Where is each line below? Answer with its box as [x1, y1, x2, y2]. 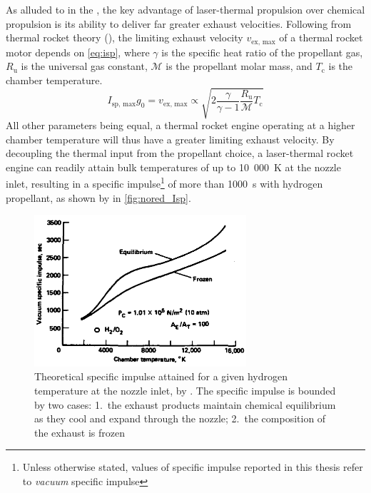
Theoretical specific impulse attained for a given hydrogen [34, 369, 288, 384]
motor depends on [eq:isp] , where [6, 44, 150, 59]
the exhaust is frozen [34, 425, 125, 439]
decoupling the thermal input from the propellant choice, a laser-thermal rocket [6, 146, 354, 161]
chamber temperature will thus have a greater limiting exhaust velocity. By [6, 131, 335, 146]
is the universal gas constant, [21, 59, 148, 73]
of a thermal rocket [279, 30, 363, 45]
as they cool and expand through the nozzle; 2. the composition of [34, 411, 326, 426]
